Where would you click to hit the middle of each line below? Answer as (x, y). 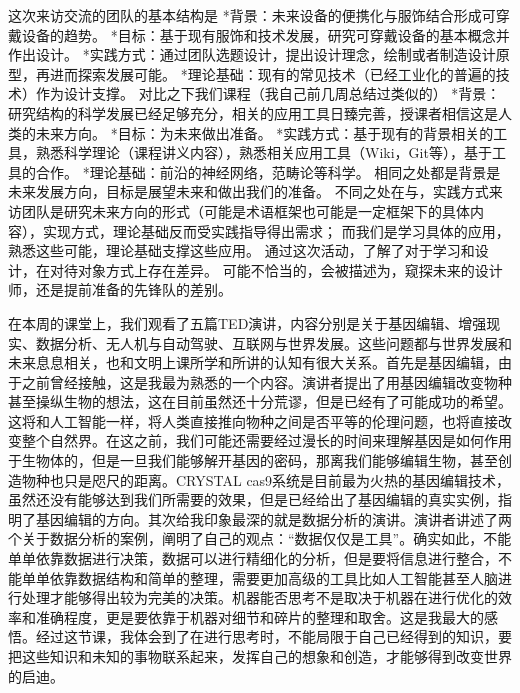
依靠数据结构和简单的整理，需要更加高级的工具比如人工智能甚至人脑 (273, 577)
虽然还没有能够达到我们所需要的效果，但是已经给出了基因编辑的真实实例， (253, 499)
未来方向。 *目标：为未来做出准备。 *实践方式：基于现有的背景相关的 (264, 132)
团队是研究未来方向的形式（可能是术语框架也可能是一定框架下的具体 (245, 210)
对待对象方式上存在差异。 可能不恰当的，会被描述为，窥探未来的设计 (276, 269)
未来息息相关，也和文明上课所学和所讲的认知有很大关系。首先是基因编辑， (253, 362)
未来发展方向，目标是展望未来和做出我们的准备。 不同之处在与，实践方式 (248, 191)
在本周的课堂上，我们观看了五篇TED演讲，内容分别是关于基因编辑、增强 (247, 322)
